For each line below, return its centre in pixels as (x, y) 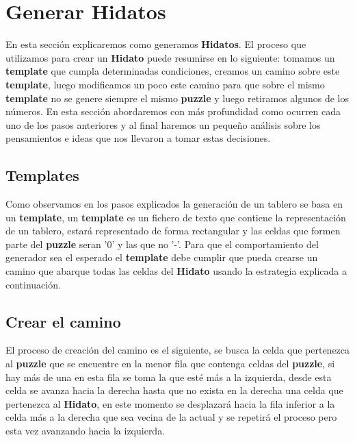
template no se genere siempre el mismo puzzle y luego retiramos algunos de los (177, 98)
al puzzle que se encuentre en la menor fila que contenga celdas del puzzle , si (170, 364)
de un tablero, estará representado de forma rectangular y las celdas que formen (173, 231)
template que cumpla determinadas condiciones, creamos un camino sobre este (173, 71)
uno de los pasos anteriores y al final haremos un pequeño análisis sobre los (163, 124)
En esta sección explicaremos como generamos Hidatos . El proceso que (156, 44)
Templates (42, 175)
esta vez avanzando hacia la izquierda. (86, 430)
